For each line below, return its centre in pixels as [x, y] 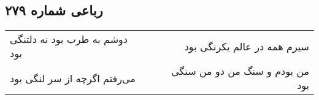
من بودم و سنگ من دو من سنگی [240, 71]
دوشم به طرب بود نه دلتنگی [69, 39]
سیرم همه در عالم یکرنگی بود [247, 46]
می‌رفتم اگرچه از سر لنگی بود [73, 78]
